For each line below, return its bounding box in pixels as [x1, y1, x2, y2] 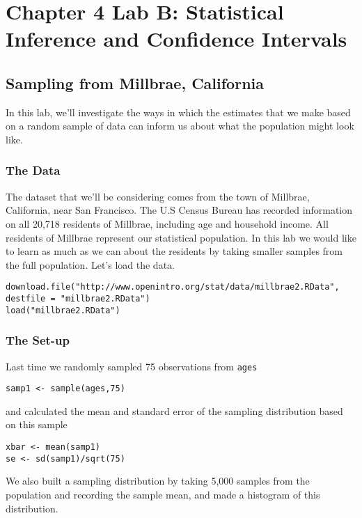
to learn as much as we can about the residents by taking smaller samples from [6, 244, 343, 258]
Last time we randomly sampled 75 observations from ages [6, 359, 258, 373]
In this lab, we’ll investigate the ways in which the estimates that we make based [6, 104, 351, 119]
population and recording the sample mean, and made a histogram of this [6, 487, 320, 501]
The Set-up [6, 331, 70, 349]
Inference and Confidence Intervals [6, 24, 347, 53]
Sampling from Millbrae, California [6, 72, 264, 93]
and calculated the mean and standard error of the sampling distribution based [6, 403, 343, 418]
